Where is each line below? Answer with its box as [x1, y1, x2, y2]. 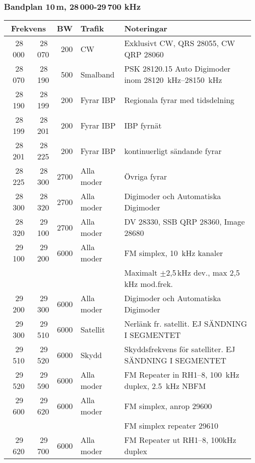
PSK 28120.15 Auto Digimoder [124, 63, 230, 75]
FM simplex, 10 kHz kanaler [124, 247, 223, 258]
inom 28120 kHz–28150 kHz [124, 74, 222, 86]
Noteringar [124, 23, 168, 34]
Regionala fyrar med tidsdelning [124, 94, 234, 105]
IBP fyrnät [124, 119, 162, 131]
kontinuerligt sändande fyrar [124, 145, 222, 156]
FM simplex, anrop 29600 [124, 400, 212, 412]
